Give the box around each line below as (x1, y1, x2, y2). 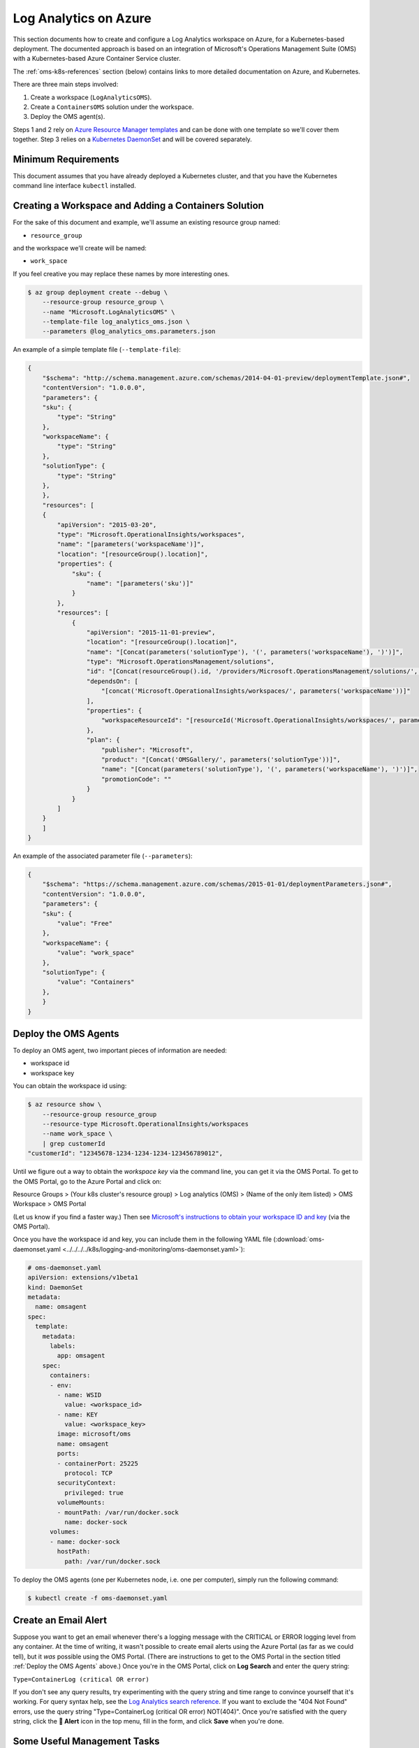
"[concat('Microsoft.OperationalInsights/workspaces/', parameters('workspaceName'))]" (101, 687, 411, 695)
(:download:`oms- (273, 1235, 325, 1244)
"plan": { (86, 736, 120, 744)
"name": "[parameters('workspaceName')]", (57, 540, 205, 548)
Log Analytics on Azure (13, 10, 152, 26)
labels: (50, 1342, 76, 1349)
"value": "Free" (57, 919, 113, 928)
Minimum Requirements (13, 153, 120, 165)
